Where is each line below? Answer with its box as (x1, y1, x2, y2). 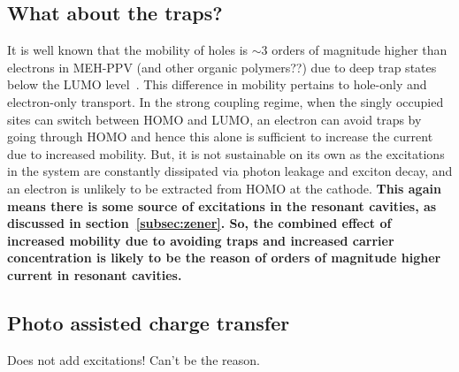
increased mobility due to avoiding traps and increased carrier (7, 231, 394, 249)
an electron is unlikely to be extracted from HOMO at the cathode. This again (7, 178, 441, 197)
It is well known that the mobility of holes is (7, 41, 249, 59)
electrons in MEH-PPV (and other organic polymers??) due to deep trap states (7, 57, 437, 76)
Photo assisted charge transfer (7, 308, 290, 336)
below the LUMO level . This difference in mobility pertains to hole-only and (7, 75, 427, 94)
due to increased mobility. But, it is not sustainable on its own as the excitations (7, 144, 445, 163)
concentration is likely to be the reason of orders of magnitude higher (7, 248, 441, 267)
